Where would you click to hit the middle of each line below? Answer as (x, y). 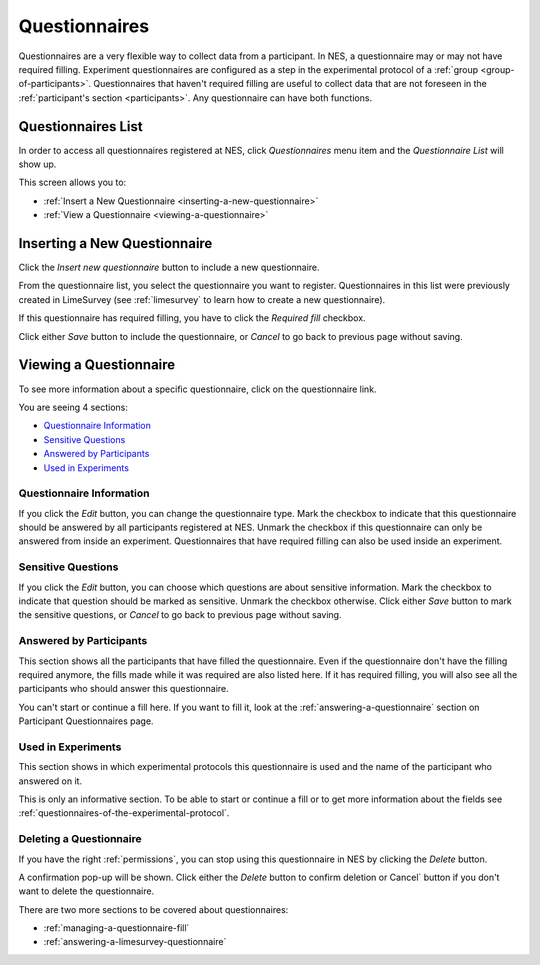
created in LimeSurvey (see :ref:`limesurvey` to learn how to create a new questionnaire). (202, 299)
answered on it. (50, 781)
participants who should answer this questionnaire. (123, 689)
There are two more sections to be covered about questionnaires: (153, 909)
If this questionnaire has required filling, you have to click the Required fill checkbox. (192, 318)
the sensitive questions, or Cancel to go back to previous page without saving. (180, 615)
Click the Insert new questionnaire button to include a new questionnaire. (169, 267)
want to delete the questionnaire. (86, 891)
